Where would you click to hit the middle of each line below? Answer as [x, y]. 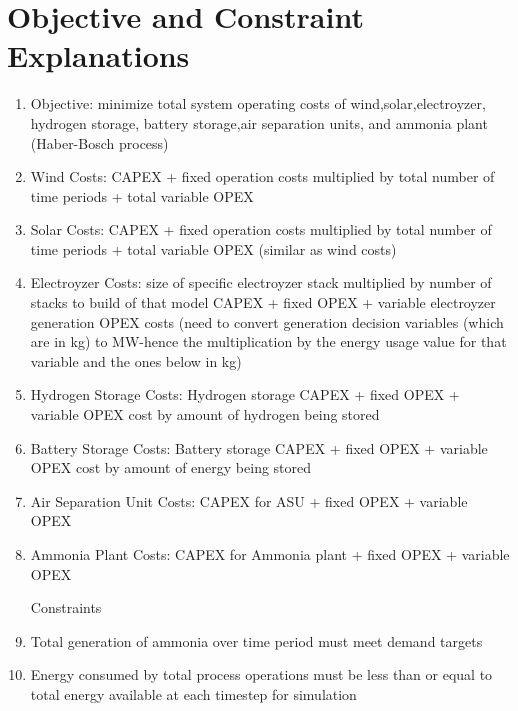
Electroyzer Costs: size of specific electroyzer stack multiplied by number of [261, 282]
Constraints [66, 607]
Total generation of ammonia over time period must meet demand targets [256, 640]
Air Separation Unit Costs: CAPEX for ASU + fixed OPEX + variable [249, 500]
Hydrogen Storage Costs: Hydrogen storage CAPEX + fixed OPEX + [245, 394]
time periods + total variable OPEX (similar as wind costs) [213, 248]
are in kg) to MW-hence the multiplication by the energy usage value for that [268, 341]
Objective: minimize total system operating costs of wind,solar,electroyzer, [258, 103]
